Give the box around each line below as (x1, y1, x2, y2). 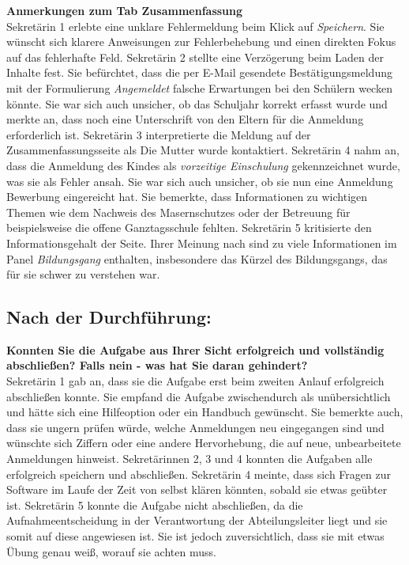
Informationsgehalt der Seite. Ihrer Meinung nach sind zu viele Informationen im (6, 234, 397, 251)
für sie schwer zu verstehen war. (6, 266, 160, 282)
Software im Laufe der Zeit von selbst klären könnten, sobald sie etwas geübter (6, 481, 388, 498)
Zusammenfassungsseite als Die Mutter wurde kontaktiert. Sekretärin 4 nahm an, (6, 142, 400, 158)
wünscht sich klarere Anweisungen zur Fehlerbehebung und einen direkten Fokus (6, 33, 396, 50)
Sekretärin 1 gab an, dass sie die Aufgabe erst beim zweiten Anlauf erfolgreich (6, 373, 385, 389)
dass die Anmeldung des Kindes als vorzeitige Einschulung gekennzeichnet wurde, (6, 157, 400, 173)
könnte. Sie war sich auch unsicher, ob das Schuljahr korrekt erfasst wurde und (6, 95, 388, 112)
